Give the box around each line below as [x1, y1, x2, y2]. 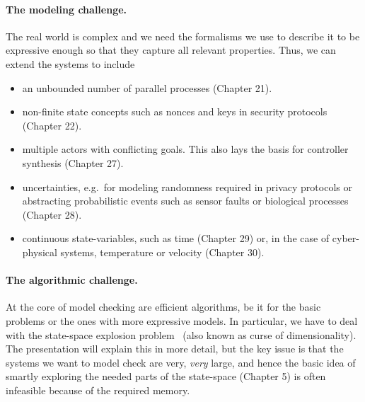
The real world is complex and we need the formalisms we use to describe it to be [6, 28, 360, 43]
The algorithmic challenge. [6, 272, 138, 287]
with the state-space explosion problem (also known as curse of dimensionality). [6, 327, 357, 342]
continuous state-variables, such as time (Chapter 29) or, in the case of [22, 231, 330, 246]
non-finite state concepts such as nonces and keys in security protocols [22, 104, 328, 119]
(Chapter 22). [22, 117, 82, 132]
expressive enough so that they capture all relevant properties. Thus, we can [6, 42, 336, 57]
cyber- [332, 231, 359, 246]
